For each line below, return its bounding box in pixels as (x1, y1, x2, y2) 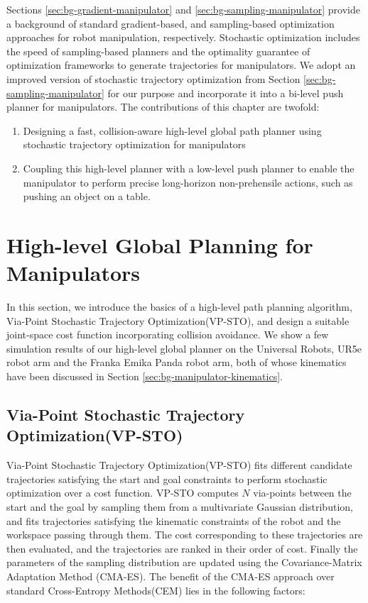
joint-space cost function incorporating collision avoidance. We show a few (6, 327, 329, 342)
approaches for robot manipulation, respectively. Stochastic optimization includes (6, 30, 360, 45)
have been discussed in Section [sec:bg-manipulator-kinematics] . (6, 369, 283, 383)
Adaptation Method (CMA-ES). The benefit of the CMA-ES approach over (6, 568, 335, 583)
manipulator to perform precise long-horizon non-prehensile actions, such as (23, 175, 353, 189)
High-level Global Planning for (6, 230, 313, 259)
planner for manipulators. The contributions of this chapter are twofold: (6, 99, 320, 114)
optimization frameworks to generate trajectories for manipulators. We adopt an (6, 57, 356, 72)
